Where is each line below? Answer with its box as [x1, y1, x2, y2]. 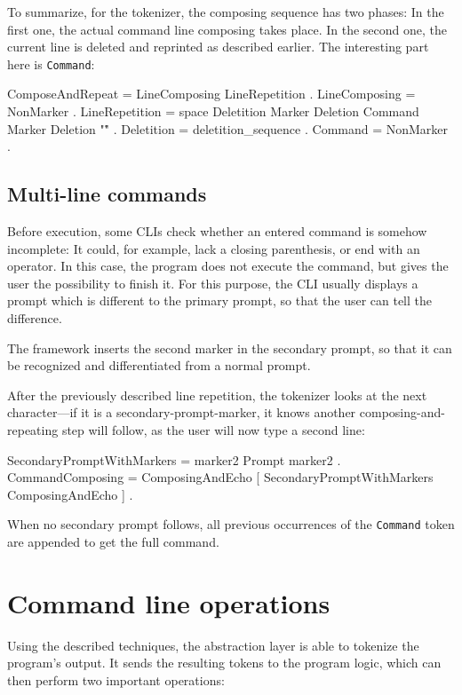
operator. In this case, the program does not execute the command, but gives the [7, 257, 449, 275]
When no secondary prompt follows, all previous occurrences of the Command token [7, 515, 455, 533]
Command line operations [7, 584, 331, 620]
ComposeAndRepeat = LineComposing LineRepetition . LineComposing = [7, 84, 416, 103]
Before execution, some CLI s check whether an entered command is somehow [7, 222, 427, 241]
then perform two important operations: [7, 670, 225, 689]
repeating [7, 420, 59, 438]
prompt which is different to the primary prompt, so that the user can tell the [7, 291, 433, 310]
